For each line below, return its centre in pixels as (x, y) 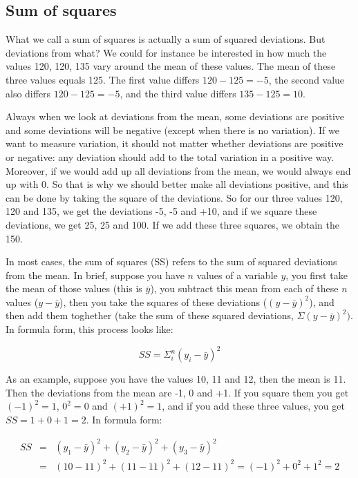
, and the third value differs (178, 93)
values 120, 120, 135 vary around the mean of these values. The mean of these (171, 66)
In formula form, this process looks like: (89, 329)
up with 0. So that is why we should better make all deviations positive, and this (177, 184)
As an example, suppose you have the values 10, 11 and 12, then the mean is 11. (176, 379)
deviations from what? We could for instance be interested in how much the (166, 52)
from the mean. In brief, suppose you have (95, 275)
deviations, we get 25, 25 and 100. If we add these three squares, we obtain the (172, 224)
